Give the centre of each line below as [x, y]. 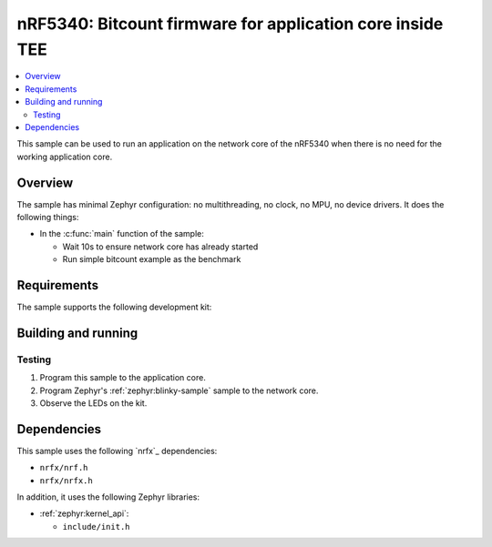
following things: [48, 217]
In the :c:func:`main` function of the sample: [122, 234]
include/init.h [97, 527]
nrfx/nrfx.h [66, 481]
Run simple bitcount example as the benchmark [152, 259]
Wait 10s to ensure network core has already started [160, 247]
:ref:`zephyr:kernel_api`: [84, 513]
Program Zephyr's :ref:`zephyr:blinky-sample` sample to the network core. [179, 390]
